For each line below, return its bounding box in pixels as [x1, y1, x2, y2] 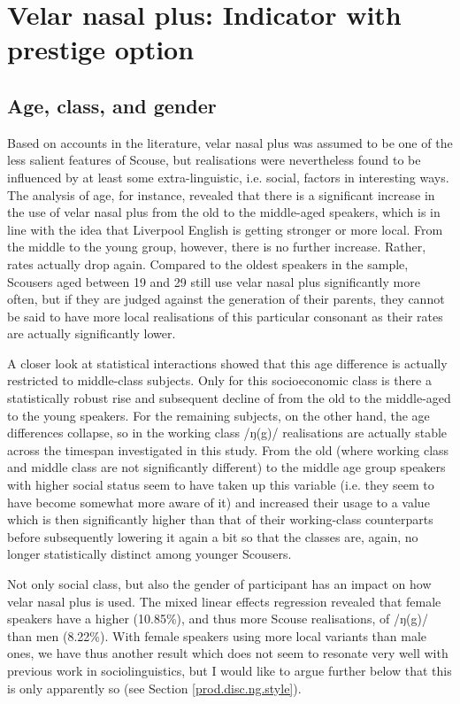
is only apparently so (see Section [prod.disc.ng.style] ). [7, 678, 302, 697]
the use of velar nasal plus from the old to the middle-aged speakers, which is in [7, 203, 441, 221]
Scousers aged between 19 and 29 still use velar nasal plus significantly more [7, 272, 420, 290]
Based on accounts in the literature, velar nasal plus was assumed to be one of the [7, 133, 453, 151]
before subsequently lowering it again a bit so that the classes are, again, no [7, 527, 418, 545]
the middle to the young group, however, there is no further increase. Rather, [7, 237, 426, 256]
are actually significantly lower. [7, 324, 176, 343]
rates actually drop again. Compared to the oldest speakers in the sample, [7, 254, 409, 273]
